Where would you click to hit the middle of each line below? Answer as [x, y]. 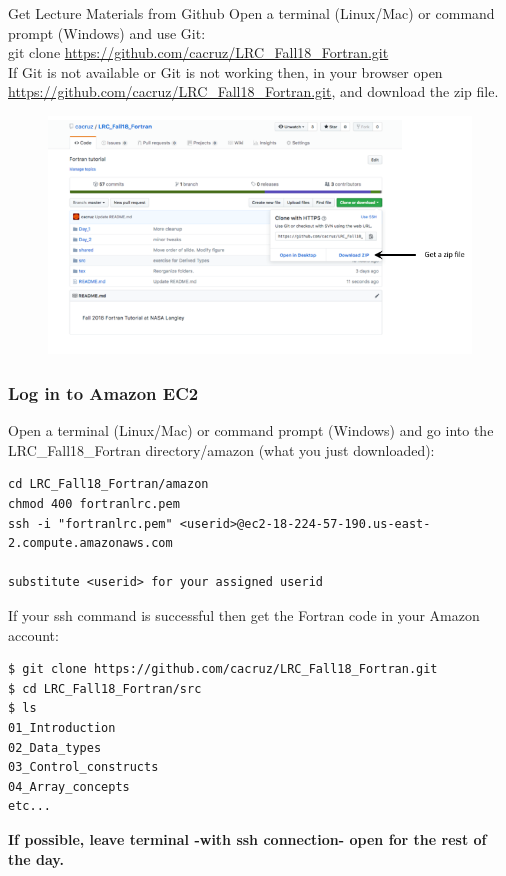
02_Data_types [55, 747]
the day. [36, 858]
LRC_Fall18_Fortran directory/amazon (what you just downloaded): [221, 449]
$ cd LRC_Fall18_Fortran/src [105, 688]
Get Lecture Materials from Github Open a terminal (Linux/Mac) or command [251, 13]
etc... [29, 806]
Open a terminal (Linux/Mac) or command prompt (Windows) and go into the [251, 430]
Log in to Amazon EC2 [103, 392]
